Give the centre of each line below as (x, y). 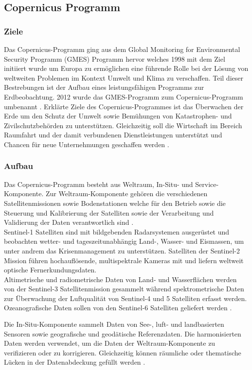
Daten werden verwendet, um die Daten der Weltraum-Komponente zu (110, 343)
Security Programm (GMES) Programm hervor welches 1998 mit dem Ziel (115, 59)
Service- (207, 184)
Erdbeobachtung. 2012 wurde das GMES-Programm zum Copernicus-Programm (124, 96)
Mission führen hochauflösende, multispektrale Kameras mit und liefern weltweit (124, 260)
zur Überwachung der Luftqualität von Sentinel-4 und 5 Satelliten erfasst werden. (126, 298)
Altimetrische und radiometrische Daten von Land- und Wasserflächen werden (120, 279)
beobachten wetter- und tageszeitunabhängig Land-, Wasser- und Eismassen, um (124, 241)
